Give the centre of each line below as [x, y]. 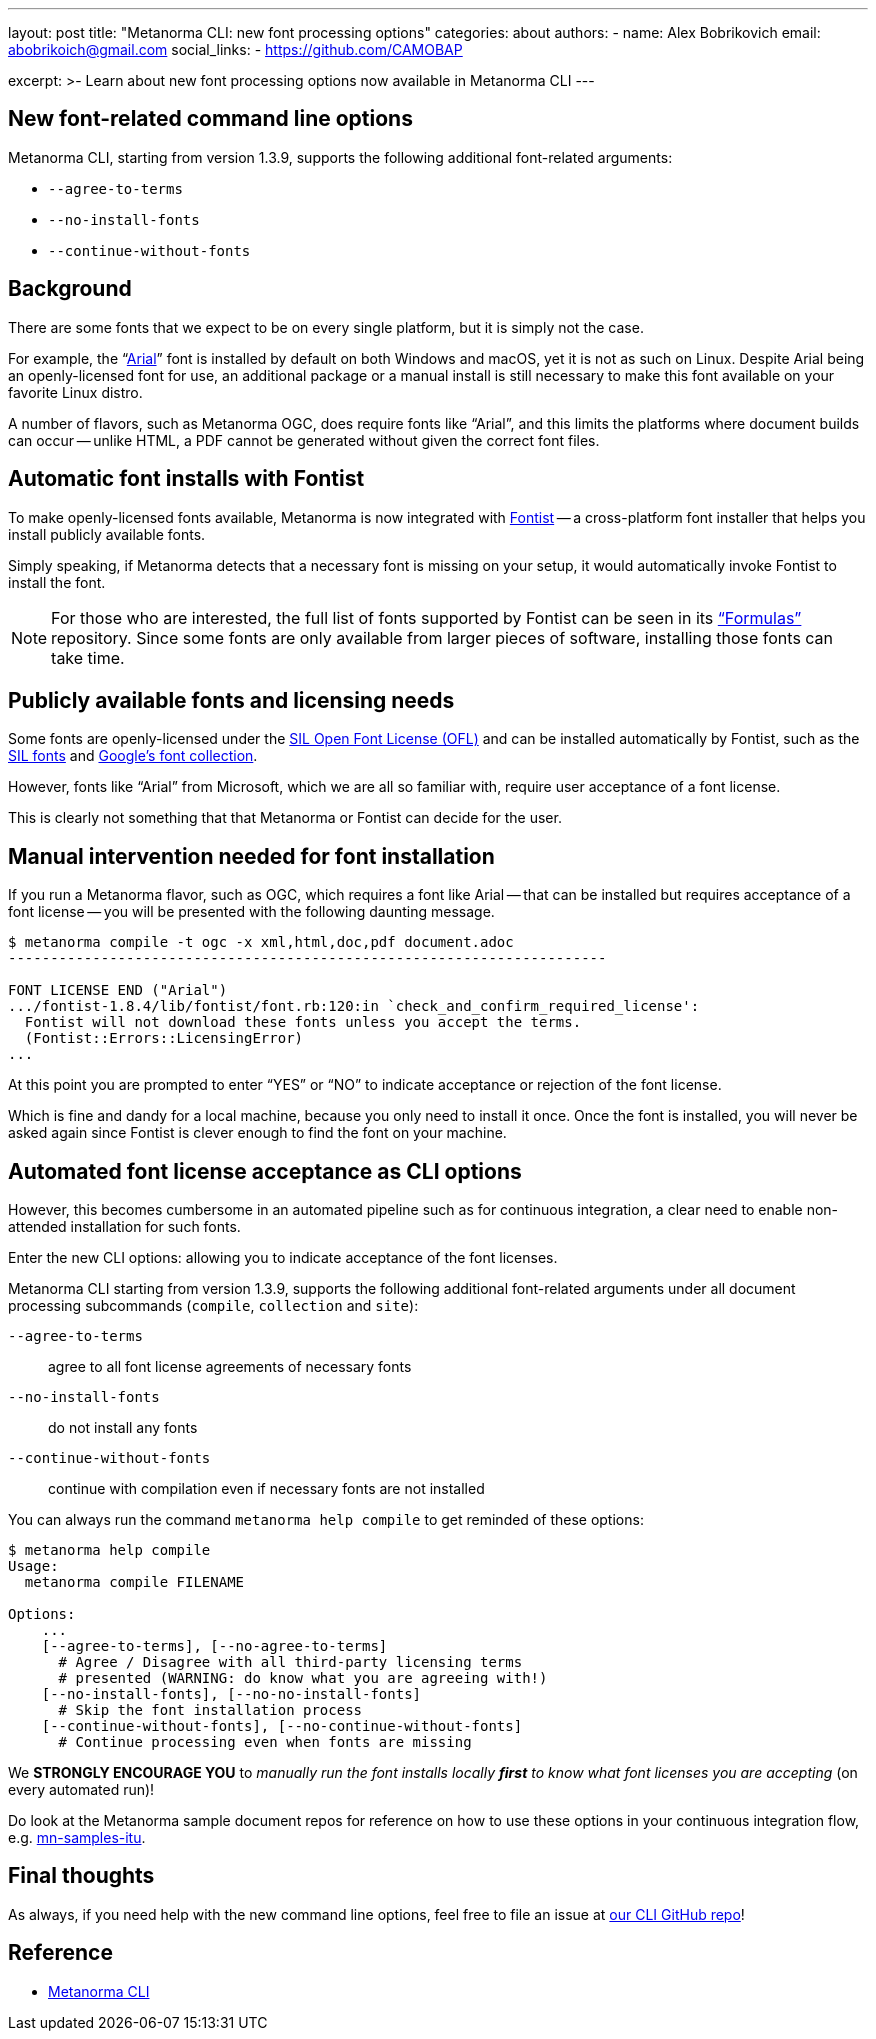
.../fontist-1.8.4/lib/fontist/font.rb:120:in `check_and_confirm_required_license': [354, 1006]
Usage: [33, 1566]
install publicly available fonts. [107, 534]
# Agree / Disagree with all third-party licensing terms [290, 1662]
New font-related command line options [210, 119]
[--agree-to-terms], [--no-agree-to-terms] [214, 1646]
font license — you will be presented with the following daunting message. [251, 912]
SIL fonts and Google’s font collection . [133, 756]
